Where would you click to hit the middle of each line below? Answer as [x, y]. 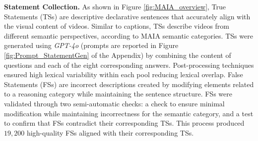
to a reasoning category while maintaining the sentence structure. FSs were [118, 94]
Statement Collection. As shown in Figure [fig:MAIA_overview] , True [115, 6]
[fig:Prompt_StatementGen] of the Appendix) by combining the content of [118, 55]
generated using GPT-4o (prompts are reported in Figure [91, 45]
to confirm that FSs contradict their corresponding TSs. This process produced [124, 123]
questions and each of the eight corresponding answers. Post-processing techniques [129, 65]
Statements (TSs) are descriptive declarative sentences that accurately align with [127, 16]
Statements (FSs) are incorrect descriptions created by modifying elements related [129, 84]
